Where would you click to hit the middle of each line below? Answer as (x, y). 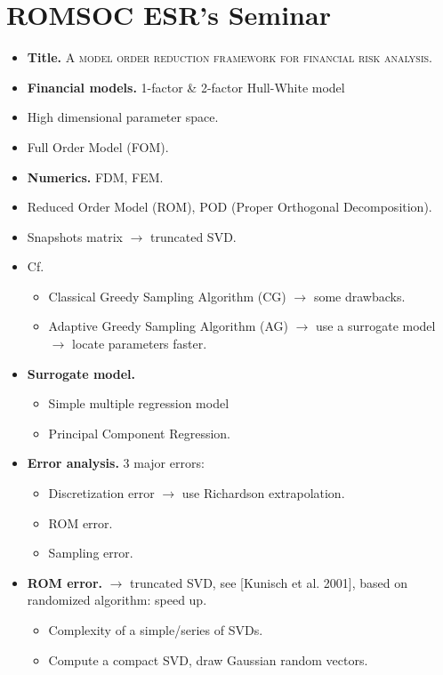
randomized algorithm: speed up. (117, 600)
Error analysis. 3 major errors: (116, 463)
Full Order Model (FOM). (98, 146)
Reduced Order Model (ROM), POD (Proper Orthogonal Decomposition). (230, 207)
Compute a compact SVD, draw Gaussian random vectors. (208, 659)
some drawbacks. (359, 296)
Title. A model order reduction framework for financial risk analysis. (230, 57)
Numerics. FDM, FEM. (95, 177)
